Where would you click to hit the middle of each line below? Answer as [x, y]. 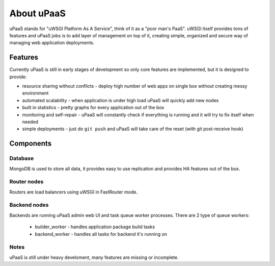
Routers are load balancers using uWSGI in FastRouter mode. [73, 192]
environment [35, 93]
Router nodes [26, 182]
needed [30, 122]
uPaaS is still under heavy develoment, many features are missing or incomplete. [94, 257]
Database [22, 158]
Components [31, 144]
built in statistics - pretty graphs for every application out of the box [93, 108]
